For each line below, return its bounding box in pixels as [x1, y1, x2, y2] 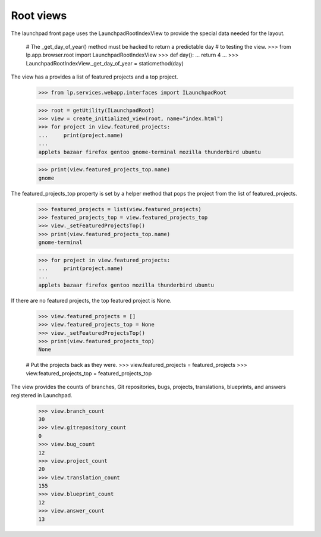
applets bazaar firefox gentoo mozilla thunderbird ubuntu [38, 281, 214, 288]
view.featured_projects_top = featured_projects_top [26, 369, 152, 377]
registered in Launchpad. [11, 391, 73, 398]
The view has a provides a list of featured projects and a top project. [11, 73, 178, 80]
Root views [11, 9, 67, 22]
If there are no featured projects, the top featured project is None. [11, 297, 172, 304]
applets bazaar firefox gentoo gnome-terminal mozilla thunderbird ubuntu [38, 149, 262, 155]
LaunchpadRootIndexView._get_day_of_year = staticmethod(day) [26, 59, 184, 67]
